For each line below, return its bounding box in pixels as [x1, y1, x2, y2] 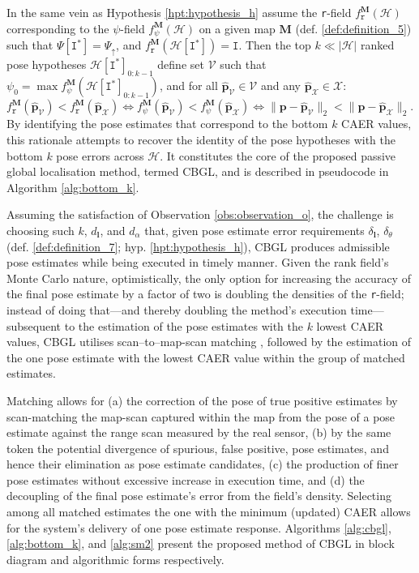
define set [157, 55, 204, 72]
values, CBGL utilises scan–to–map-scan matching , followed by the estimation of [6, 333, 412, 350]
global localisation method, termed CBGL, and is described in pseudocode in [6, 163, 389, 180]
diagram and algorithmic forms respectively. [6, 550, 224, 567]
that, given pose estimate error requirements [144, 221, 365, 238]
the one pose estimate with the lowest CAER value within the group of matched [6, 349, 405, 366]
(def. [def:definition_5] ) [295, 19, 412, 36]
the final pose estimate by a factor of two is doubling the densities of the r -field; [6, 285, 404, 302]
